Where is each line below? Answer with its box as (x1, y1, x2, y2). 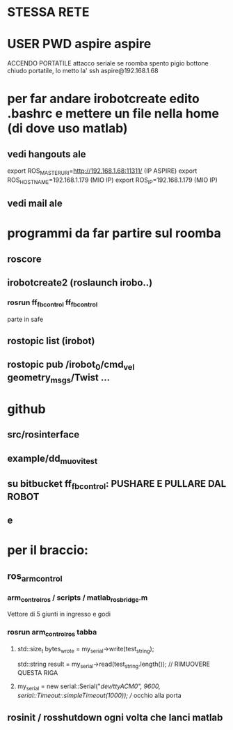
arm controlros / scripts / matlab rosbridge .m (7, 593, 148, 603)
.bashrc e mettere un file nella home (7, 106, 220, 122)
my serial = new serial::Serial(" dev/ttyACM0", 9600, (17, 682, 161, 692)
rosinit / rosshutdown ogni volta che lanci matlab (7, 711, 223, 723)
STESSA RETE (7, 4, 90, 20)
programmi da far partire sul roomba (7, 226, 221, 241)
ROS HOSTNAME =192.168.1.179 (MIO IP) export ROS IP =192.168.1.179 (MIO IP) (7, 176, 218, 185)
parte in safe (7, 315, 44, 323)
